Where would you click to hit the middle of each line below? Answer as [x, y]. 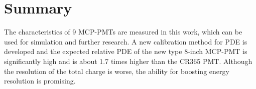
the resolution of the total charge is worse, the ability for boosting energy [117, 71]
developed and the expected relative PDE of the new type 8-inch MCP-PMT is [126, 51]
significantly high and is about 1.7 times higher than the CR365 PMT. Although [128, 61]
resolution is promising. [40, 81]
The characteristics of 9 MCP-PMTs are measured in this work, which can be [123, 32]
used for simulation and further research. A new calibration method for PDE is [126, 41]
